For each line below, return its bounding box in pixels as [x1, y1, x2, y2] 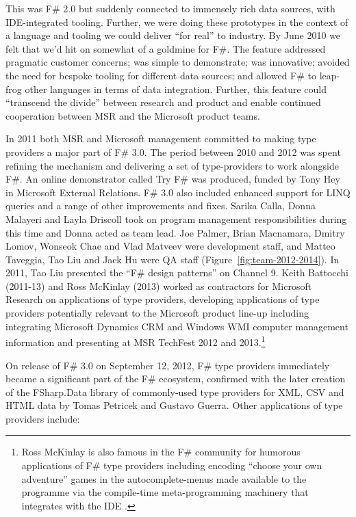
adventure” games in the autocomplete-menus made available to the [21, 471, 307, 486]
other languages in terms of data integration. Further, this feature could [25, 81, 327, 96]
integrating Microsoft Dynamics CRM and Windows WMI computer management [5, 319, 348, 333]
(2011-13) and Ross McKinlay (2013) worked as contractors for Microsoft [5, 278, 312, 293]
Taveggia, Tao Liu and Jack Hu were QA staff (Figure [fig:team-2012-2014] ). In [5, 252, 340, 266]
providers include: [5, 411, 80, 425]
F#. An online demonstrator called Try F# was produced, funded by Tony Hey [5, 172, 340, 186]
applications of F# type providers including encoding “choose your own [21, 458, 322, 473]
